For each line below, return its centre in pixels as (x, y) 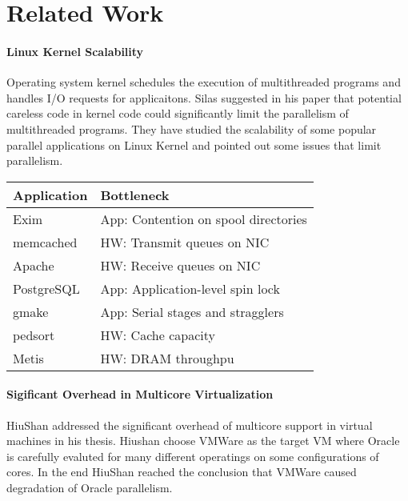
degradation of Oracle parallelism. (90, 487)
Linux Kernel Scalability (75, 51)
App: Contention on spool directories (204, 218)
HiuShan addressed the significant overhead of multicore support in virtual (190, 425)
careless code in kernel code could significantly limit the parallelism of (178, 113)
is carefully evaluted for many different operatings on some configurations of (193, 456)
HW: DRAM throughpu (167, 358)
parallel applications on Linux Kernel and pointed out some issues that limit (194, 144)
